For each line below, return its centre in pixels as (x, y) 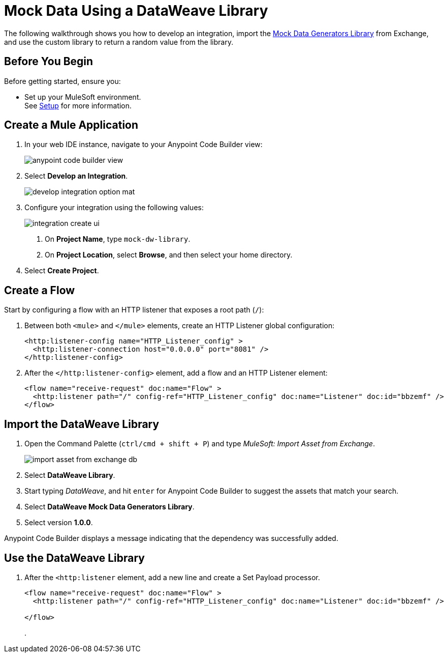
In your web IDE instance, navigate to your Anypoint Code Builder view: (143, 145)
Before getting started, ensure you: (62, 81)
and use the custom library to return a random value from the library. (119, 42)
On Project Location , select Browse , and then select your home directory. (169, 255)
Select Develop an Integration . (76, 176)
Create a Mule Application (71, 125)
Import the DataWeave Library (82, 424)
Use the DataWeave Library (74, 558)
